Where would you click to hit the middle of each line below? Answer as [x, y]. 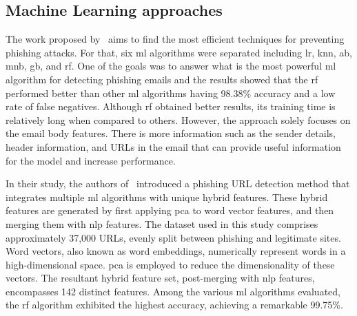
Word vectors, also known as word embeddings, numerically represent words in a [176, 251]
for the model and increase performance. [91, 160]
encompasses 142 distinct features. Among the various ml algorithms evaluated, [173, 291]
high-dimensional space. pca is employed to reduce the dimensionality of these [170, 264]
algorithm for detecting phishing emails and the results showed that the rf [162, 79]
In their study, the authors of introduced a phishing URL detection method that [178, 183]
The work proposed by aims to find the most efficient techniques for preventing [175, 39]
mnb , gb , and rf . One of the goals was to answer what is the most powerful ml [171, 66]
